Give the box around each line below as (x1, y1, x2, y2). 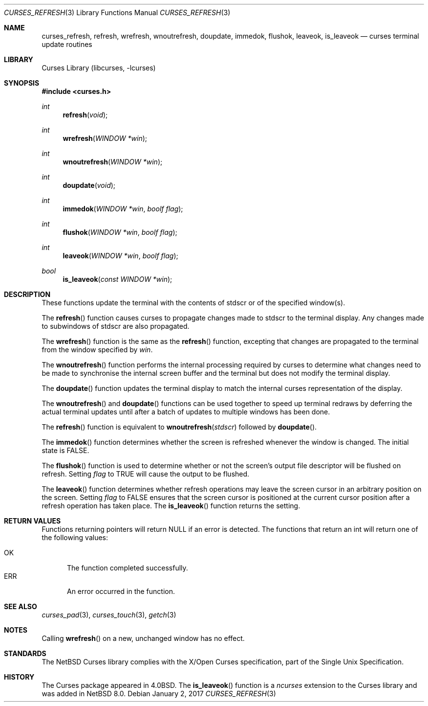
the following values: (42, 533, 108, 542)
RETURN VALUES (4, 517, 61, 525)
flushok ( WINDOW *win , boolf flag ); (63, 228, 177, 236)
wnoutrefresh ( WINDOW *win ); (63, 158, 163, 166)
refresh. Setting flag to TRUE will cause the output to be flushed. (42, 470, 250, 478)
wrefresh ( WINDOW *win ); (63, 134, 148, 142)
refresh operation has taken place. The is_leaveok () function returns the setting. (42, 501, 300, 510)
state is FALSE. (42, 446, 89, 455)
